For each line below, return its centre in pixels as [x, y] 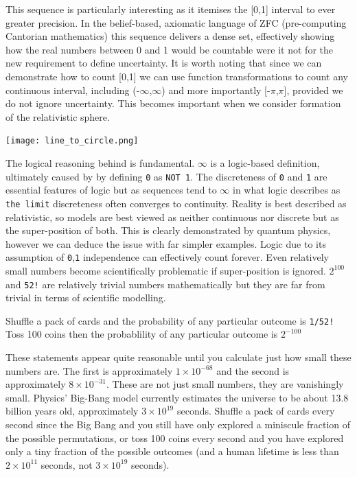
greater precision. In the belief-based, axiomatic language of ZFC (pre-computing [176, 22]
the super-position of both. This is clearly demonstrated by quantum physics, [168, 230]
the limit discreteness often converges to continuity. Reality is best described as [176, 203]
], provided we [313, 90]
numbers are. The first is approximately [89, 370]
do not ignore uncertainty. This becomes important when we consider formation [173, 103]
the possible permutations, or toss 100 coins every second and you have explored [175, 438]
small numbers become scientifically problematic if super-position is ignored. [166, 270]
